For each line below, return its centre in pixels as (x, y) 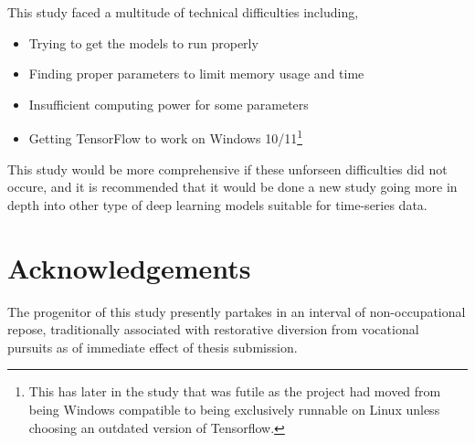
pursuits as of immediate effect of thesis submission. (153, 347)
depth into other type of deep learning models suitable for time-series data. (217, 204)
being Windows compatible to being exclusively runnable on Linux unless (234, 409)
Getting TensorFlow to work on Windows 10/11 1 (165, 137)
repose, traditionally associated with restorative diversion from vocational (213, 329)
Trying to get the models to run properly (143, 42)
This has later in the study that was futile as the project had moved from (235, 391)
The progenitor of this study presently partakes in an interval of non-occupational (237, 311)
